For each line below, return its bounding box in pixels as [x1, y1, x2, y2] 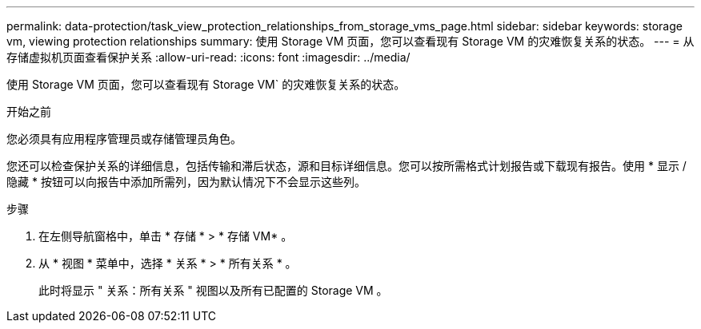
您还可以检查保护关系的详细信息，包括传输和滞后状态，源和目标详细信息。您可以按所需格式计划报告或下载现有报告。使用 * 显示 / [6, 159, 687, 172]
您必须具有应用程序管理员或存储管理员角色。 [6, 132, 242, 145]
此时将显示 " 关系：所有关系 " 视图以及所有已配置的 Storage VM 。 [38, 283, 388, 297]
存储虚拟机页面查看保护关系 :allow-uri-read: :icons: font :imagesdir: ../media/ [6, 50, 411, 64]
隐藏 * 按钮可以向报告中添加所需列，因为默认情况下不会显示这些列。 [6, 175, 366, 188]
